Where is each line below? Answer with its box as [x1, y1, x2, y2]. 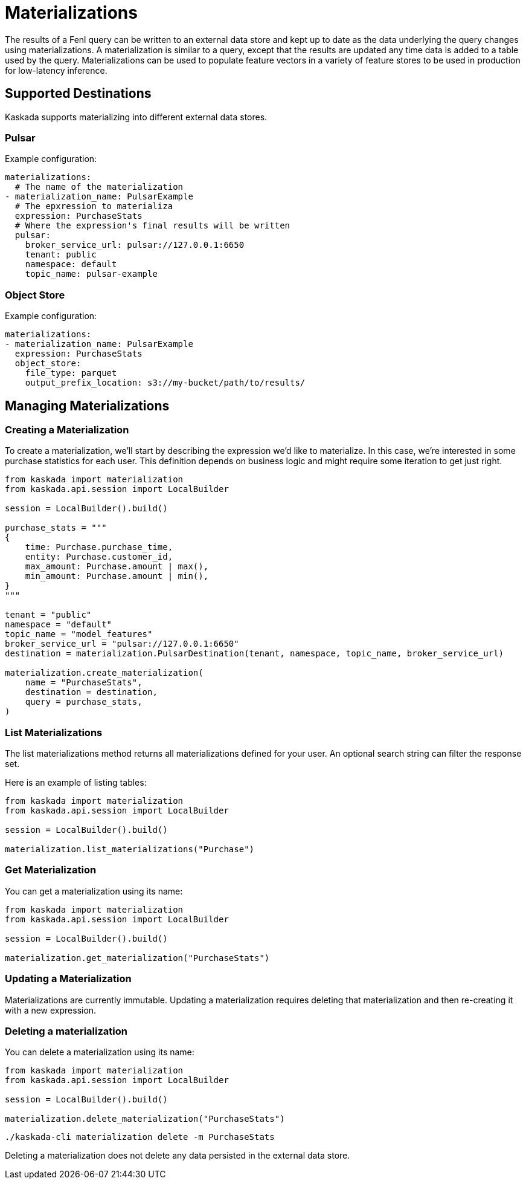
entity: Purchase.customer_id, [25, 552, 173, 562]
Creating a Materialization [5, 423, 129, 436]
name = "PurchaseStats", [25, 678, 143, 688]
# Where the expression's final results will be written [14, 221, 290, 231]
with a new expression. [5, 1004, 97, 1015]
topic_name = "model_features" [5, 629, 153, 639]
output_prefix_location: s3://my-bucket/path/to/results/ [25, 378, 306, 388]
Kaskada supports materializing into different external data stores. [5, 111, 268, 122]
